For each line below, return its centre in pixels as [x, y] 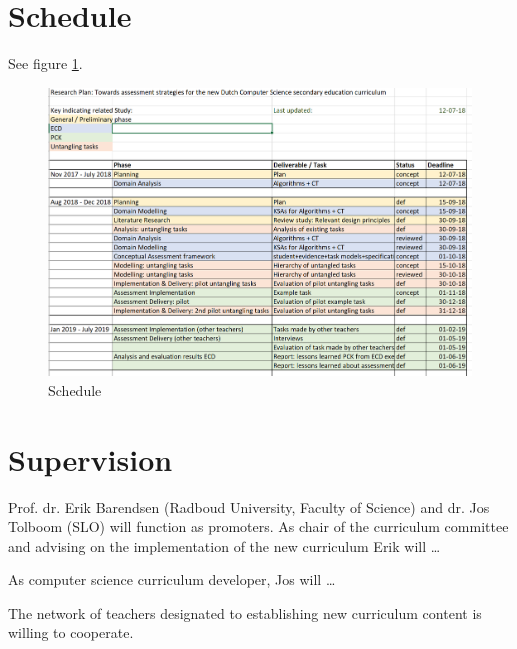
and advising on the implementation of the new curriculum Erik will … [224, 545]
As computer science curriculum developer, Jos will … [172, 579]
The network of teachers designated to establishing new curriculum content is [245, 612]
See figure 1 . [45, 63]
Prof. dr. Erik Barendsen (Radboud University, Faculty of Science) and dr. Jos [249, 506]
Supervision [90, 458]
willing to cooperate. [71, 632]
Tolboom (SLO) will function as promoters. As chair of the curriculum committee [258, 526]
